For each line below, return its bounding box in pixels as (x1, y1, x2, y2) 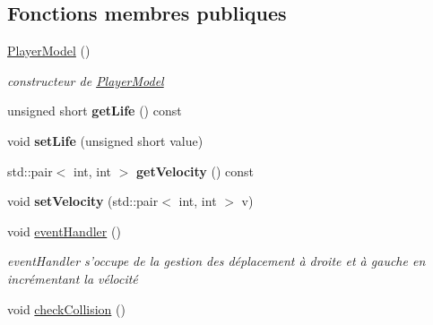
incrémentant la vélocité (7, 269, 138, 287)
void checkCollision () (7, 299, 126, 318)
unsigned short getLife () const (7, 101, 182, 120)
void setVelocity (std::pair (7, 192, 159, 210)
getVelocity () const (136, 161, 254, 180)
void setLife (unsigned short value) (7, 131, 204, 150)
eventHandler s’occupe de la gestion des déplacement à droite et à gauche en (7, 252, 426, 270)
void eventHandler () (7, 221, 121, 240)
